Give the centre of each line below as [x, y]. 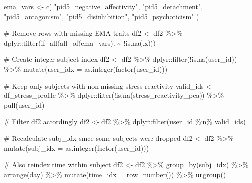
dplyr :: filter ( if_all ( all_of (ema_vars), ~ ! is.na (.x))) [80, 42]
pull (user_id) [24, 105]
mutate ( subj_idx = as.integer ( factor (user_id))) [76, 148]
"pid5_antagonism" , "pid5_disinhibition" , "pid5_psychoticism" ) [101, 16]
